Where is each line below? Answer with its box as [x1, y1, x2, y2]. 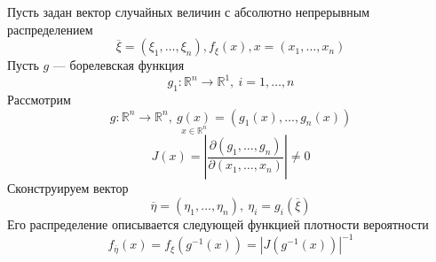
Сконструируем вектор [7, 179, 129, 197]
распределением [7, 19, 93, 38]
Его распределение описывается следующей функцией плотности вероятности [7, 215, 429, 234]
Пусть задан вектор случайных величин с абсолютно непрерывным [7, 3, 370, 20]
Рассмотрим [7, 90, 71, 109]
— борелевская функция [52, 56, 185, 74]
